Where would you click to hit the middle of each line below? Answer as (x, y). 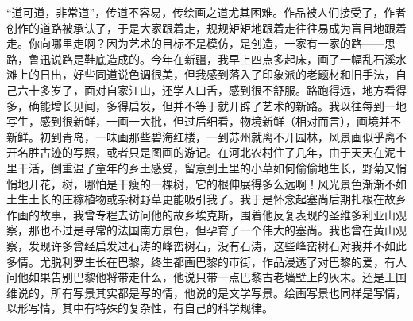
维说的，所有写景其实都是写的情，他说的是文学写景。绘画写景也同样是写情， (206, 292)
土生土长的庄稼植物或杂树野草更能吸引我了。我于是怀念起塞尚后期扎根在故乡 (206, 199)
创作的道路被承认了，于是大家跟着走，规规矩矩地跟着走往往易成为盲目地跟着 (206, 27)
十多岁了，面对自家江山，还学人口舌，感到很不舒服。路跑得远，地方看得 (217, 89)
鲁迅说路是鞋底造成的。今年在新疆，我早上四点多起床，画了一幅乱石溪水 (217, 58)
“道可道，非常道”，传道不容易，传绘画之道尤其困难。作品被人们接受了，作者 (206, 12)
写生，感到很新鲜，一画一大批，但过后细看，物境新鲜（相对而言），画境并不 (204, 121)
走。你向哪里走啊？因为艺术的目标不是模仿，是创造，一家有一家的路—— (195, 43)
